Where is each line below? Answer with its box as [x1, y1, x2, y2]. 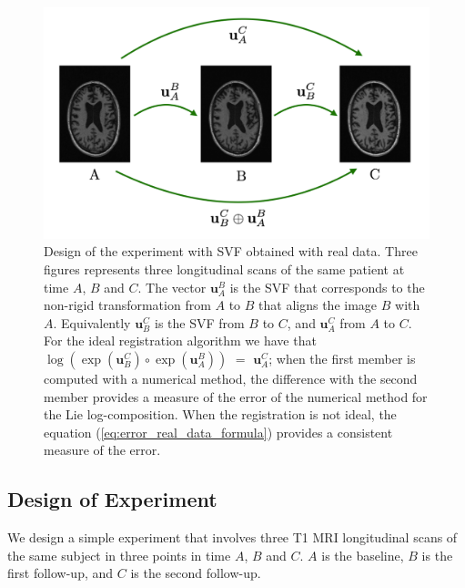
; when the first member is [268, 348, 416, 367]
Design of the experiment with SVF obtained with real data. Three [44, 242, 418, 261]
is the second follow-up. [130, 563, 261, 583]
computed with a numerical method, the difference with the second [44, 368, 418, 387]
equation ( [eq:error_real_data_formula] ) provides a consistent [44, 422, 393, 441]
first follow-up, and [7, 563, 114, 583]
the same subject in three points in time [7, 545, 231, 564]
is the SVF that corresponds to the [229, 277, 425, 296]
